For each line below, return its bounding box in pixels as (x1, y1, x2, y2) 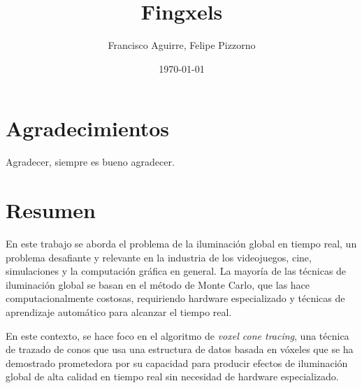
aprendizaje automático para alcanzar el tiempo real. (6, 304, 232, 319)
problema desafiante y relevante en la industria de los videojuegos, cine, (6, 250, 312, 264)
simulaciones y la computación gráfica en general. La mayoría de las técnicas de (6, 264, 347, 278)
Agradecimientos (6, 114, 170, 143)
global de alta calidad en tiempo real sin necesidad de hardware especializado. (6, 369, 339, 384)
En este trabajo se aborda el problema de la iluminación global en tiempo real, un (6, 236, 357, 250)
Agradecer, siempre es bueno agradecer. (6, 155, 175, 169)
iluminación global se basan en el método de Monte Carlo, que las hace (6, 277, 310, 292)
